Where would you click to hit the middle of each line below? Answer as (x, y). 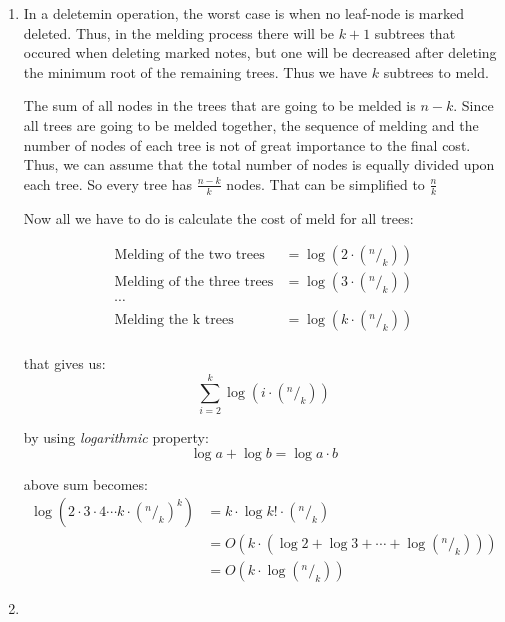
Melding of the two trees (189, 255)
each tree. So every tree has (107, 183)
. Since (473, 105)
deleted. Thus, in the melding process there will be (179, 32)
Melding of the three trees (194, 282)
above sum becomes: (85, 483)
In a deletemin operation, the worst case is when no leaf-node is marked (244, 13)
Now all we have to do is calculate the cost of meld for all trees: (218, 217)
